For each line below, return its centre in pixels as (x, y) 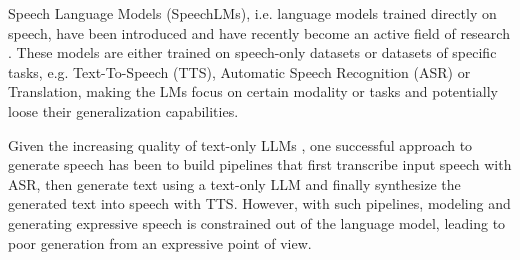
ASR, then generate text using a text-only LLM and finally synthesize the (234, 183)
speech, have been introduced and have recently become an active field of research (259, 32)
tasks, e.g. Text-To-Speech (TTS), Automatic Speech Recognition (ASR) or (239, 71)
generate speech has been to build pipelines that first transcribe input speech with (260, 164)
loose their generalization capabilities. (123, 110)
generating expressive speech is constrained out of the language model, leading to (257, 222)
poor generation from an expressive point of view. (160, 242)
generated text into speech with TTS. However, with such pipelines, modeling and (259, 203)
